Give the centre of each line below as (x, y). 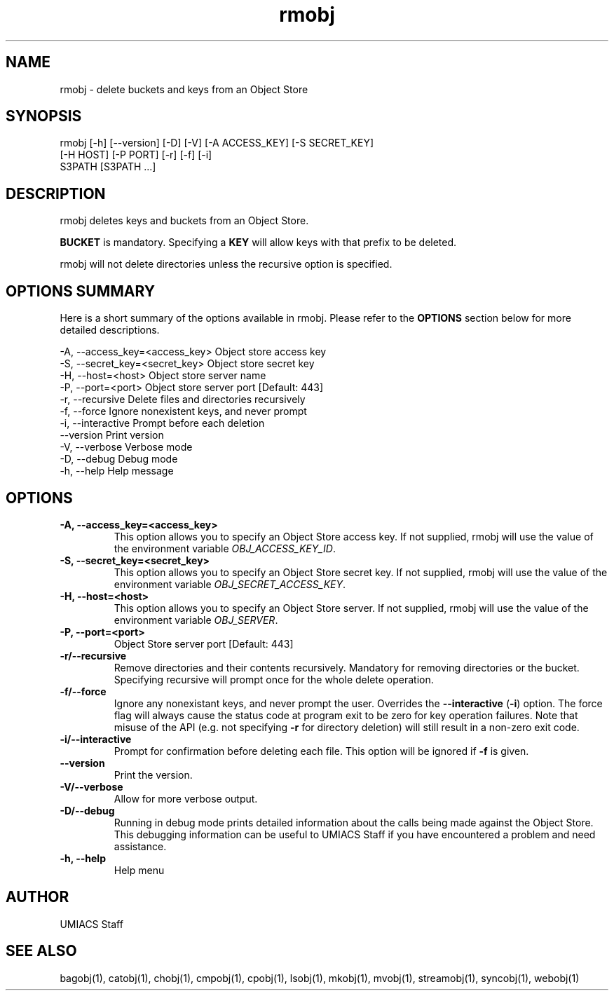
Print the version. (153, 775)
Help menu (139, 870)
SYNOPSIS (44, 116)
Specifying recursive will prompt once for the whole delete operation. (274, 679)
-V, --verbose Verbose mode (126, 447)
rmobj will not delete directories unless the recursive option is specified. (226, 264)
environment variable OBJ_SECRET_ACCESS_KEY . (230, 584)
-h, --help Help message (117, 471)
